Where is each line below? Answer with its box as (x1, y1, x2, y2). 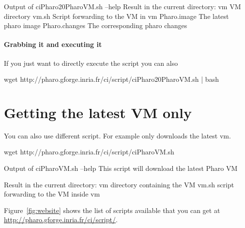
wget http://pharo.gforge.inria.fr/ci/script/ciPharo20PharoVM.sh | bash (4, 74, 219, 84)
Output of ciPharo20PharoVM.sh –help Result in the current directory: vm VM (4, 1, 241, 11)
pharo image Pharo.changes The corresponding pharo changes (4, 20, 187, 30)
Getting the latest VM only (4, 102, 192, 122)
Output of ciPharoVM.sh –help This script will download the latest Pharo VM (4, 163, 238, 173)
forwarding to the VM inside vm (4, 189, 100, 199)
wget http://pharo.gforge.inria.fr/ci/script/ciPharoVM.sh (4, 147, 174, 157)
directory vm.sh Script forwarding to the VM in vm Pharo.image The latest (4, 11, 229, 21)
